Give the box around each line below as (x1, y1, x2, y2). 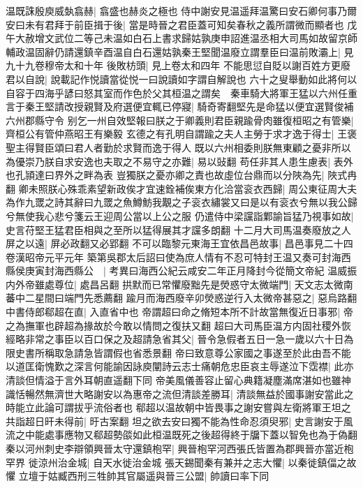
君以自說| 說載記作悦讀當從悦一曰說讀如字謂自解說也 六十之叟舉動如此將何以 (6, 71, 357, 86)
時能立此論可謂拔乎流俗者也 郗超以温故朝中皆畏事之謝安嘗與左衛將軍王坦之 (6, 400, 351, 415)
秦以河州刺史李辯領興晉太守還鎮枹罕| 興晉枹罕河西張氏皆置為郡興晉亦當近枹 (6, 441, 354, 455)
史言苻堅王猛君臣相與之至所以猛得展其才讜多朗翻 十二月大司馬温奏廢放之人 (6, 222, 351, 237)
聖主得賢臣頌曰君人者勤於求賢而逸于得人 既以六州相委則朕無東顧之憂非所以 (6, 140, 351, 154)
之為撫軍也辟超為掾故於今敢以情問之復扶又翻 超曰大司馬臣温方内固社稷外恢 (6, 318, 351, 332)
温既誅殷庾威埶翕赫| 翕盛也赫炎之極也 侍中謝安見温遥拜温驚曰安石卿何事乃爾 (6, 3, 357, 17)
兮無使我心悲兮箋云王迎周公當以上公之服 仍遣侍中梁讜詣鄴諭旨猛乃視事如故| (6, 208, 354, 223)
